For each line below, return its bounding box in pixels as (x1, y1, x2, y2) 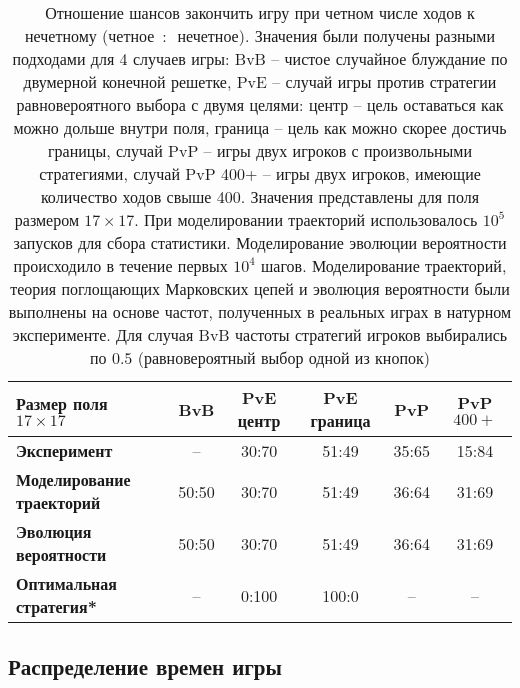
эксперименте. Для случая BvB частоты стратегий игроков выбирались (12, 323, 508, 346)
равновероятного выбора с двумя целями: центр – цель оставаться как (16, 93, 504, 116)
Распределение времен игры (8, 651, 282, 682)
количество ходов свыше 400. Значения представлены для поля (40, 185, 480, 208)
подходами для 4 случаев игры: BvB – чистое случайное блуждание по (12, 47, 508, 70)
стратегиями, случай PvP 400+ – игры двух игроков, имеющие (39, 162, 481, 185)
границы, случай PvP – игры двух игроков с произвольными (48, 139, 472, 162)
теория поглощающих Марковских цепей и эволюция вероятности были (10, 277, 510, 300)
